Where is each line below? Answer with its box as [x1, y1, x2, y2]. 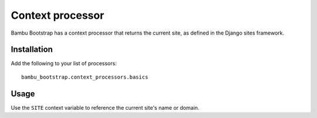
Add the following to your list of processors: [11, 60, 117, 67]
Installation [11, 45, 53, 55]
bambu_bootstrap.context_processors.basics [21, 73, 149, 80]
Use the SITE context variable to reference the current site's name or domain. [11, 104, 200, 111]
